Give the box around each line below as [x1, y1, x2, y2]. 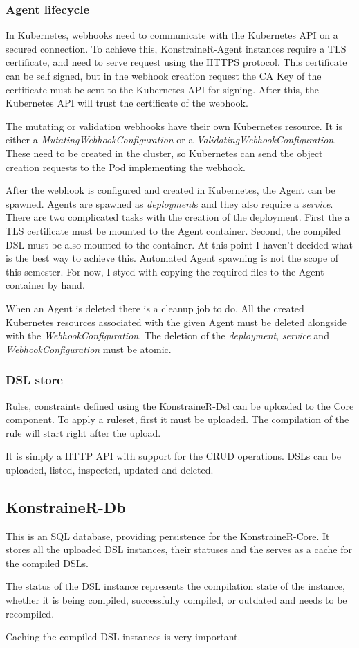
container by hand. [6, 278, 85, 292]
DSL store [6, 371, 63, 388]
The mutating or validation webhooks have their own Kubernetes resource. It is [6, 118, 342, 133]
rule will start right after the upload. [6, 425, 161, 440]
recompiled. [6, 606, 55, 620]
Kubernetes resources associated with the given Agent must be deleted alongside [6, 314, 347, 329]
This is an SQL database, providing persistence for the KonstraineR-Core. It [6, 528, 330, 543]
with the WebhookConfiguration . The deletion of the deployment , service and [6, 328, 329, 343]
